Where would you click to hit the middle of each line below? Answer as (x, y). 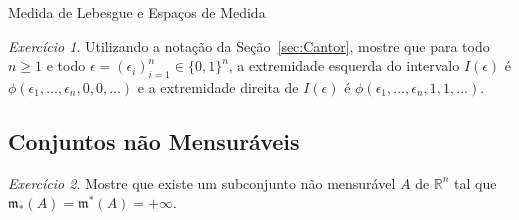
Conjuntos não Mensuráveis (154, 140)
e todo (66, 65)
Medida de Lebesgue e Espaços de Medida (137, 12)
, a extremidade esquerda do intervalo (344, 65)
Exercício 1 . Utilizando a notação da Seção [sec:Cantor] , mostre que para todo (249, 45)
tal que (475, 182)
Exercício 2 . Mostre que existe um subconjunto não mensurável (202, 182)
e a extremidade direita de (218, 86)
